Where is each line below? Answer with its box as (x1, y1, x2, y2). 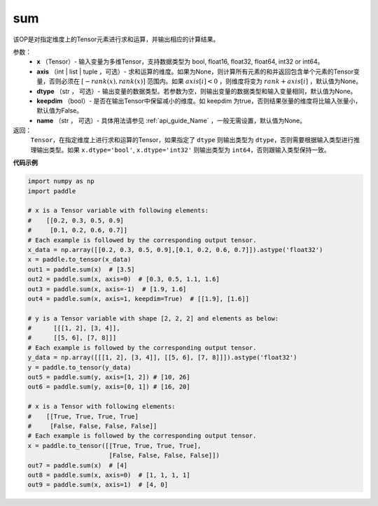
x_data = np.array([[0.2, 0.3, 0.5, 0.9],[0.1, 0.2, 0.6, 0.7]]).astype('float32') (27, 246, 323, 253)
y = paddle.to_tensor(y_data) (27, 363, 132, 371)
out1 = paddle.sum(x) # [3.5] (27, 265, 136, 273)
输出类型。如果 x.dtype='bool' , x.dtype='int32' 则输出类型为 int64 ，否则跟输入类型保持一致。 (36, 146, 330, 154)
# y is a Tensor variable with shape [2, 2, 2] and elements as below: (27, 314, 279, 322)
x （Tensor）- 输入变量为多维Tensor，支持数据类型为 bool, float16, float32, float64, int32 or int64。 (36, 57, 324, 66)
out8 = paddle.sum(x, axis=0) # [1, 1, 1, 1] (27, 471, 190, 479)
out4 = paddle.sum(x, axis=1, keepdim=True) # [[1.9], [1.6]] (27, 295, 250, 302)
